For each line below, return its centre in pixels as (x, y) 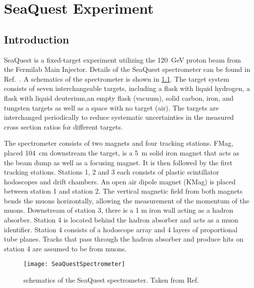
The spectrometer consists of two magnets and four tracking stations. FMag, (119, 143)
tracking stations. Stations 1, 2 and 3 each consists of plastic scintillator (112, 172)
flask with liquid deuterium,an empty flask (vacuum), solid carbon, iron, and (119, 98)
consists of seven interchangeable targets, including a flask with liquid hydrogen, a (127, 88)
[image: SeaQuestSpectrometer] (74, 264)
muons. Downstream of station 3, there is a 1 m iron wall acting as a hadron (119, 210)
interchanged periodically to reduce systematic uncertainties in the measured (119, 117)
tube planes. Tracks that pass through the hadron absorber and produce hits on (124, 239)
